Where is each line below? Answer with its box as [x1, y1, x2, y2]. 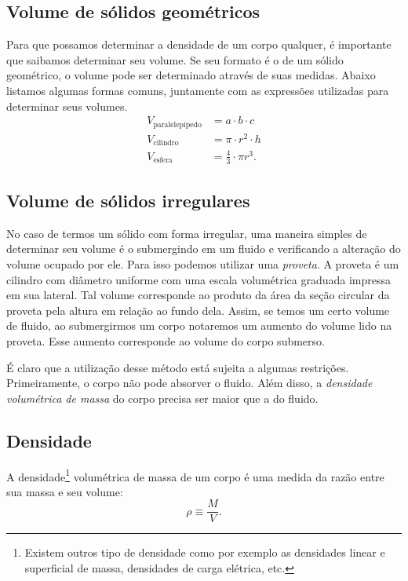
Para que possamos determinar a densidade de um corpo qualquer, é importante [6, 36, 392, 53]
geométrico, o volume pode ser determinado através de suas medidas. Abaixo [6, 67, 376, 83]
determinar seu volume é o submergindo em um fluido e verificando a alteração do [6, 240, 401, 257]
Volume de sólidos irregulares [6, 188, 250, 212]
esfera [153, 156, 173, 165]
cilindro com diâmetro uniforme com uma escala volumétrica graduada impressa [6, 271, 392, 287]
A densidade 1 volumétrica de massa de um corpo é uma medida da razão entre [6, 466, 384, 484]
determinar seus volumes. [6, 97, 128, 114]
